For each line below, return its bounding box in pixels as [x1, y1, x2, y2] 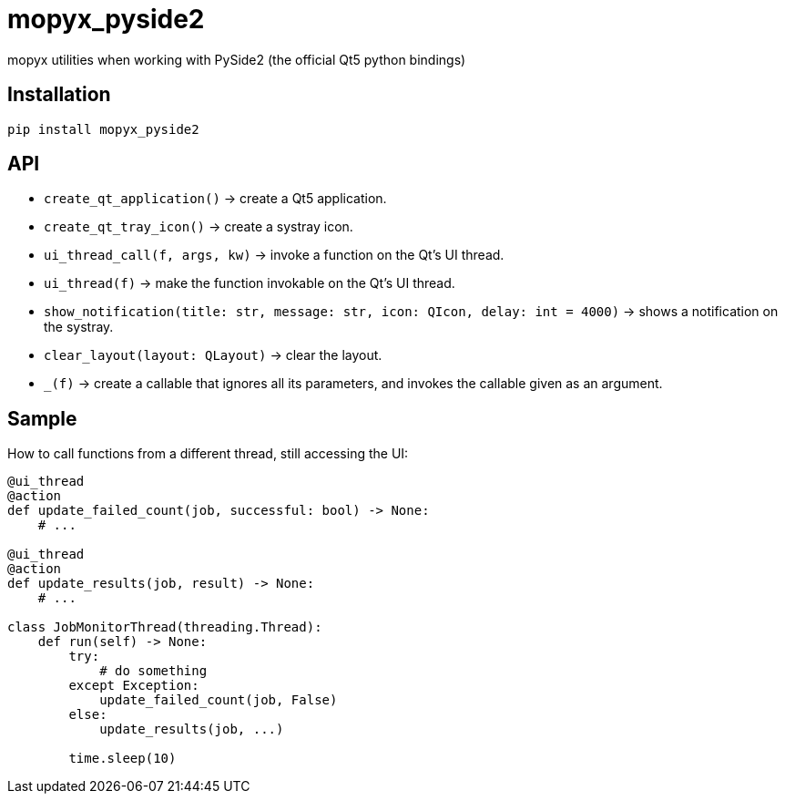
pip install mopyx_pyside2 [7, 121, 199, 137]
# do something [99, 663, 208, 679]
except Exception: [68, 678, 199, 693]
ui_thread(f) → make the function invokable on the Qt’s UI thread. [44, 275, 455, 292]
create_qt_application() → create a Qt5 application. [44, 190, 387, 207]
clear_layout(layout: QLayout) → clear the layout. [44, 347, 382, 364]
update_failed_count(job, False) [99, 693, 338, 708]
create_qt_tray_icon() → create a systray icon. [44, 219, 353, 235]
